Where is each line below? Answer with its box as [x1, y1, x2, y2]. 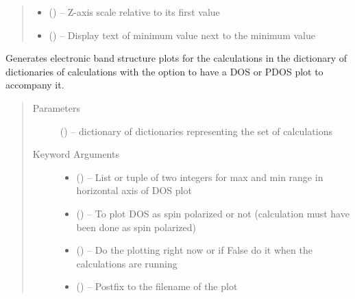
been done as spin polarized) [76, 219, 197, 234]
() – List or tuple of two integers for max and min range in [76, 169, 323, 184]
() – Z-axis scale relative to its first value [49, 5, 220, 19]
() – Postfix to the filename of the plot [76, 279, 238, 294]
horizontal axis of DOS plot [76, 183, 192, 198]
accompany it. [5, 77, 64, 92]
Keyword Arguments [32, 147, 119, 161]
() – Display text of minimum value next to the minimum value [49, 27, 315, 42]
